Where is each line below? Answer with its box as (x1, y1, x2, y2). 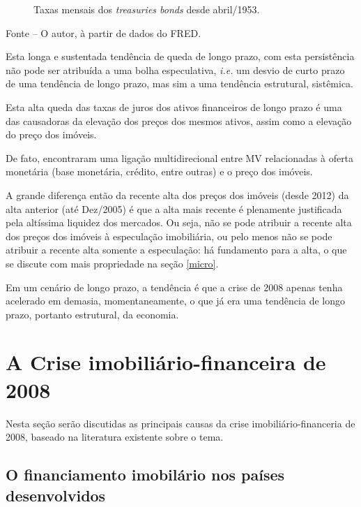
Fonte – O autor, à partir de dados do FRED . (6, 25, 201, 40)
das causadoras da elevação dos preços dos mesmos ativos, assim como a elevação (6, 113, 352, 128)
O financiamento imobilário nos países (6, 464, 285, 485)
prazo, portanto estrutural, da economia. (6, 307, 179, 321)
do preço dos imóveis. (6, 127, 97, 142)
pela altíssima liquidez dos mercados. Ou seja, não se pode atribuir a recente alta (6, 215, 352, 230)
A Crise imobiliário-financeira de (6, 348, 326, 376)
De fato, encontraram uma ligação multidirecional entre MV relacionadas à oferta (6, 150, 354, 165)
